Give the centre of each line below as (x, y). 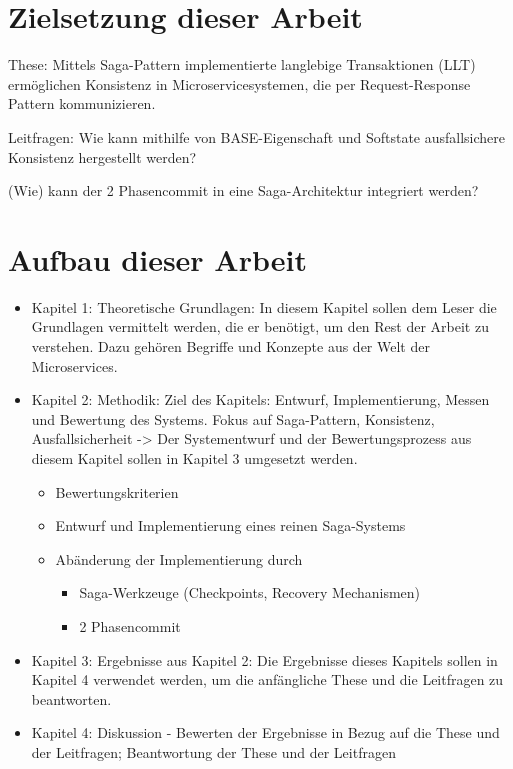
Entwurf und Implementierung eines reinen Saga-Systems (230, 525)
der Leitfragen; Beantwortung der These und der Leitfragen (213, 751)
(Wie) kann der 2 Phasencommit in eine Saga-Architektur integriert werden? (243, 190)
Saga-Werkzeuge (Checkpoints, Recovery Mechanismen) (250, 592)
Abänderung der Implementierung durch (179, 558)
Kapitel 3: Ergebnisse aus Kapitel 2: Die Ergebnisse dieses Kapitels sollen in (264, 659)
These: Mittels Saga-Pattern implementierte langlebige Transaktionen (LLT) (242, 64)
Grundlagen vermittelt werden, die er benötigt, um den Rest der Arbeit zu (260, 326)
